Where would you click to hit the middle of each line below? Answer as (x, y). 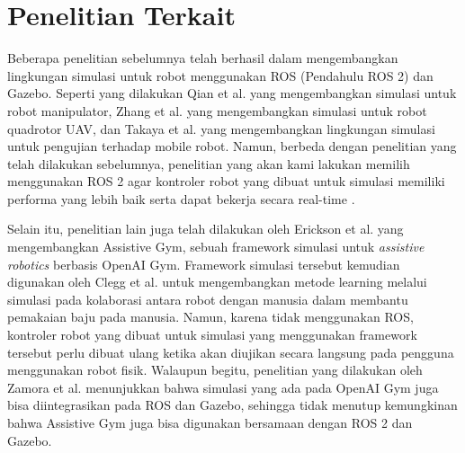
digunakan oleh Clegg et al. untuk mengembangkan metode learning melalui (217, 282)
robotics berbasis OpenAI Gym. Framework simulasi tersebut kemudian (204, 264)
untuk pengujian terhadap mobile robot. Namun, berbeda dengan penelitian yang (232, 146)
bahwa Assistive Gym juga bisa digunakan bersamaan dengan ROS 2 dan (210, 422)
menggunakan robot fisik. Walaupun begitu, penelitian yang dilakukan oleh (215, 370)
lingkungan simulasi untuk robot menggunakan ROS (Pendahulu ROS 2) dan (220, 75)
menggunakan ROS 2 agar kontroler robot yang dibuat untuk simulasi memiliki (226, 181)
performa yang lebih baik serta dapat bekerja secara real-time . (181, 198)
